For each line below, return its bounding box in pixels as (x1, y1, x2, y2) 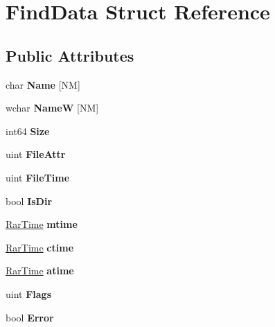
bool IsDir (6, 193, 53, 208)
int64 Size (6, 123, 50, 138)
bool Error (6, 310, 54, 324)
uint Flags (6, 286, 52, 301)
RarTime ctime (6, 240, 74, 254)
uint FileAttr (6, 147, 66, 161)
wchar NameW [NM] (6, 100, 99, 115)
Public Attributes (6, 44, 134, 66)
